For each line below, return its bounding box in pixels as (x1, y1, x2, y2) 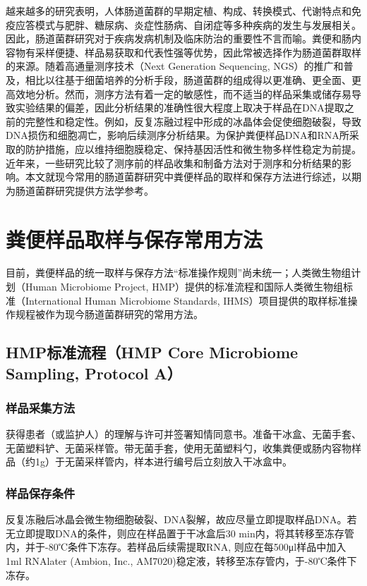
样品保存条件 (6, 484, 76, 501)
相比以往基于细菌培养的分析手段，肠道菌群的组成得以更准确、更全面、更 (25, 72, 361, 87)
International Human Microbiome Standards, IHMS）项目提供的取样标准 (25, 293, 348, 307)
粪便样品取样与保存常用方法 (6, 224, 263, 253)
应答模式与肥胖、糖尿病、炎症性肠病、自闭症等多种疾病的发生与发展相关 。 (15, 17, 361, 32)
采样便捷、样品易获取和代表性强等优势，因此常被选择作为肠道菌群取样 (35, 44, 361, 59)
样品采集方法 (6, 398, 76, 416)
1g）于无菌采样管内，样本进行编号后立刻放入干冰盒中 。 (35, 454, 292, 469)
